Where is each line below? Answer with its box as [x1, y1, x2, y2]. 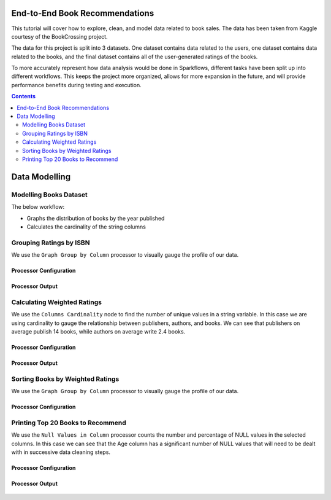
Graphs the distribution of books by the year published [26, 214, 165, 222]
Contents [11, 93, 36, 100]
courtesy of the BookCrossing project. [11, 33, 108, 40]
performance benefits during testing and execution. [11, 81, 142, 88]
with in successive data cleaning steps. [11, 448, 110, 456]
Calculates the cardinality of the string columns [26, 223, 146, 230]
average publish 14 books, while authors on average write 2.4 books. [11, 327, 186, 335]
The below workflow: [11, 203, 65, 211]
